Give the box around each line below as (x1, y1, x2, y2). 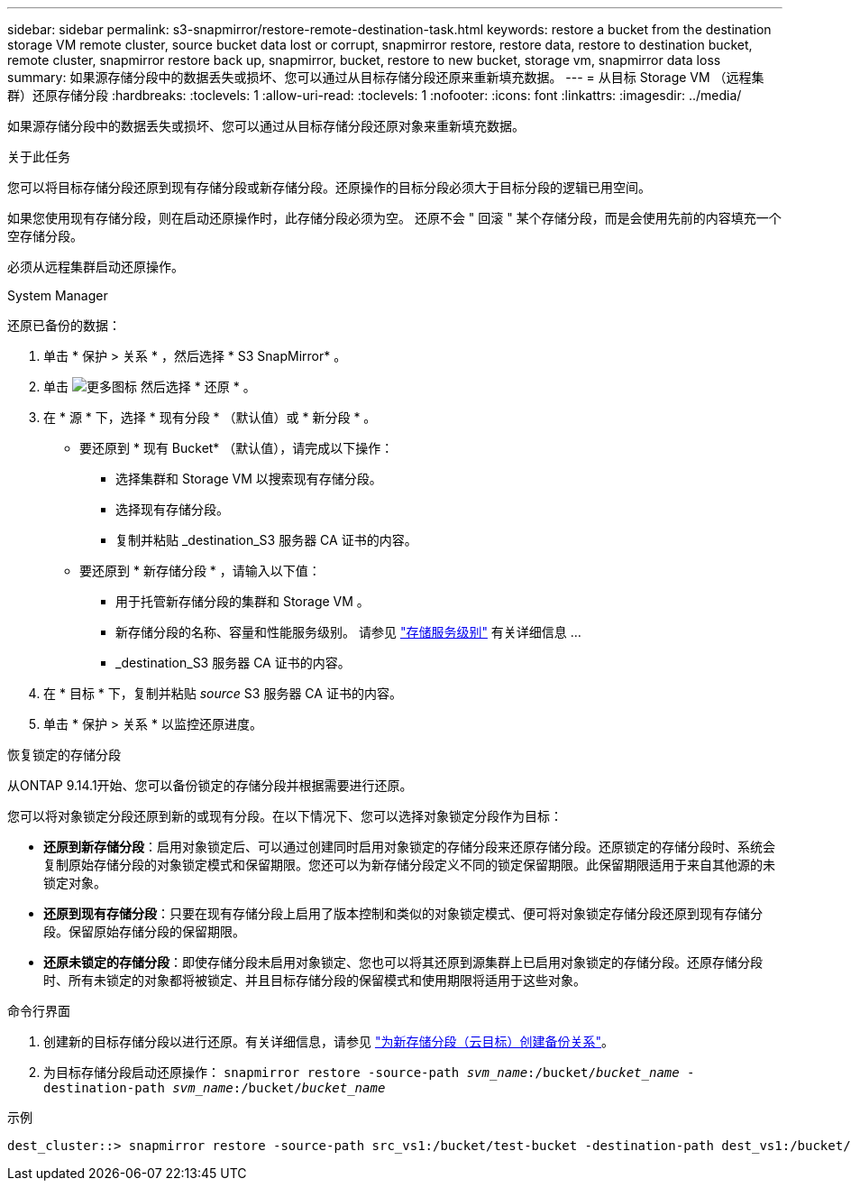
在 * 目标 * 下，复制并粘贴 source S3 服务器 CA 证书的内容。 (43, 686, 402, 701)
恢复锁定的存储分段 (7, 747, 121, 762)
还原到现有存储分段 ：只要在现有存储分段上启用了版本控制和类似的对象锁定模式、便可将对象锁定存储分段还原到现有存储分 (43, 906, 763, 921)
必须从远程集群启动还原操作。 (7, 259, 184, 274)
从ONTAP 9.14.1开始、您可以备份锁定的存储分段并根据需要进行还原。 (7, 778, 413, 793)
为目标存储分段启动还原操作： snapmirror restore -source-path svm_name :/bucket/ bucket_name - (43, 1064, 695, 1080)
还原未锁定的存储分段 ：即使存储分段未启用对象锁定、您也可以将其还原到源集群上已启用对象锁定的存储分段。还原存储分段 (43, 954, 763, 970)
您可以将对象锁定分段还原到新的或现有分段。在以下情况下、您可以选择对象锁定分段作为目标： (7, 808, 563, 824)
